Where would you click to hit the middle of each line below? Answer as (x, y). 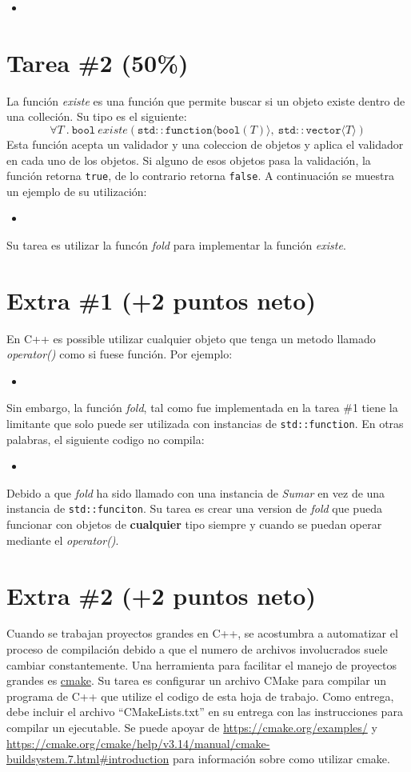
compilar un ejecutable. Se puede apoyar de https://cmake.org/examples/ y (192, 727)
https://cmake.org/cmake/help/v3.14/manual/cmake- (138, 743)
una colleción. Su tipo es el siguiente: (97, 116)
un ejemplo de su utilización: (77, 191)
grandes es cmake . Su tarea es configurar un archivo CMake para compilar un (196, 680)
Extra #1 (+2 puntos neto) (161, 300)
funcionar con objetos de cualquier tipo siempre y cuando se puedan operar (194, 524)
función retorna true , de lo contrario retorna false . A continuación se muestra (200, 176)
